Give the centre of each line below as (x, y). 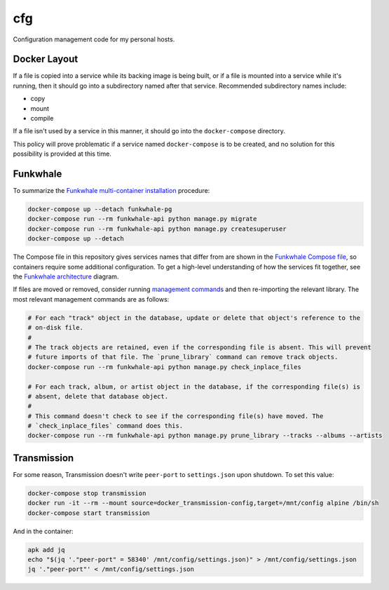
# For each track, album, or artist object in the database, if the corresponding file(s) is (194, 387)
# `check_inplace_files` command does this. (105, 426)
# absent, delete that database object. (98, 396)
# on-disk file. (56, 328)
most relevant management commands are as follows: (91, 299)
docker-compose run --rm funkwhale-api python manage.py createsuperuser (157, 229)
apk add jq (46, 550)
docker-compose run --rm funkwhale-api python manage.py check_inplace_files (164, 367)
